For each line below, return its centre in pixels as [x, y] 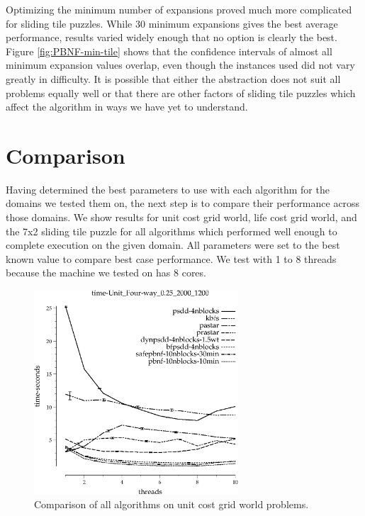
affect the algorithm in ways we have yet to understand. [127, 107]
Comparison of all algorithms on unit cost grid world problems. [172, 504]
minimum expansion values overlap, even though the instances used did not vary [180, 65]
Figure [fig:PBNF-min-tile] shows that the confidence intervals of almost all [169, 51]
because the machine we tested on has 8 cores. [106, 273]
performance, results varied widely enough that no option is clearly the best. [172, 37]
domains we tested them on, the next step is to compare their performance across [183, 203]
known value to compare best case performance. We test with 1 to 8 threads [171, 258]
